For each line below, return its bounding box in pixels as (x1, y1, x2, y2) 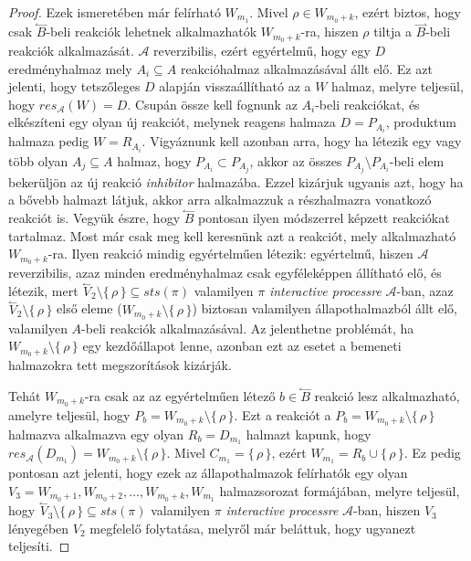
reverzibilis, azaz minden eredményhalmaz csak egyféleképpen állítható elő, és (8, 263, 442, 282)
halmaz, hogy (117, 151, 192, 170)
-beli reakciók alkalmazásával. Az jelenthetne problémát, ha (81, 318, 414, 337)
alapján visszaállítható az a (159, 77, 311, 96)
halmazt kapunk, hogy (246, 424, 372, 443)
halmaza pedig (8, 132, 89, 151)
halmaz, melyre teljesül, (331, 77, 464, 96)
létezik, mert (8, 280, 78, 300)
